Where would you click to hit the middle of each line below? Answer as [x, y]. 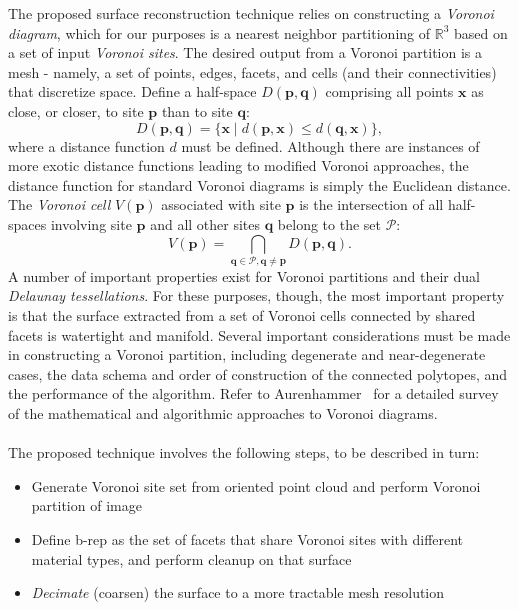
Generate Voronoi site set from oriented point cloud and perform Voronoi [256, 485]
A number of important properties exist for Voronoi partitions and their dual [244, 275]
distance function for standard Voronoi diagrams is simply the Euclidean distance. [259, 184]
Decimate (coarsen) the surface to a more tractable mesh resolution [238, 592]
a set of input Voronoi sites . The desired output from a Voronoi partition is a [245, 52]
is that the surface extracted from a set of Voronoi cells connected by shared [242, 315]
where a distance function [86, 145]
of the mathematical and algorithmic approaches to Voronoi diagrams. [223, 413]
